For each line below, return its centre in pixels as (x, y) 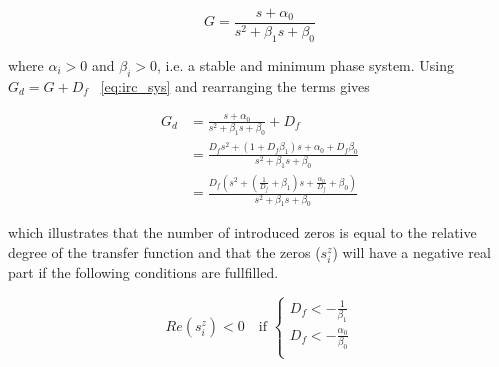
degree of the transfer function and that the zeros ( (164, 252)
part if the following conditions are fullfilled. (143, 272)
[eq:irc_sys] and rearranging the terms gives (235, 85)
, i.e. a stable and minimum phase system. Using (305, 64)
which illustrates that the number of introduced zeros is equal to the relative (242, 232)
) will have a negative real (411, 252)
